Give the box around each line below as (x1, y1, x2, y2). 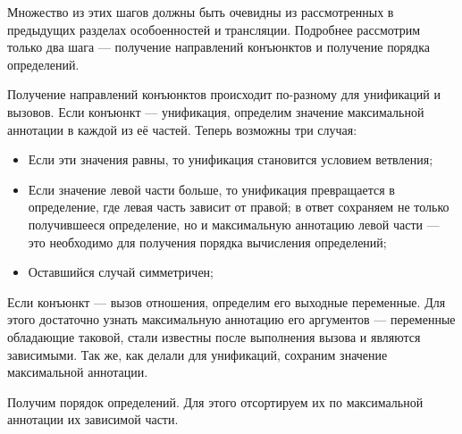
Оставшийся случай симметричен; (28, 263, 214, 281)
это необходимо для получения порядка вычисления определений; (28, 232, 387, 251)
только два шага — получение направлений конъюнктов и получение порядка (7, 38, 430, 56)
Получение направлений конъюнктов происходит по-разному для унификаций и (7, 85, 441, 104)
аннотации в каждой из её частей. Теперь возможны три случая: (7, 120, 357, 138)
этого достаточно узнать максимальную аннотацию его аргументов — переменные (7, 310, 456, 329)
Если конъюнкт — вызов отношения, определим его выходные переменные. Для (7, 292, 446, 311)
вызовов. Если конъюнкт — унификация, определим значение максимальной (7, 102, 424, 121)
